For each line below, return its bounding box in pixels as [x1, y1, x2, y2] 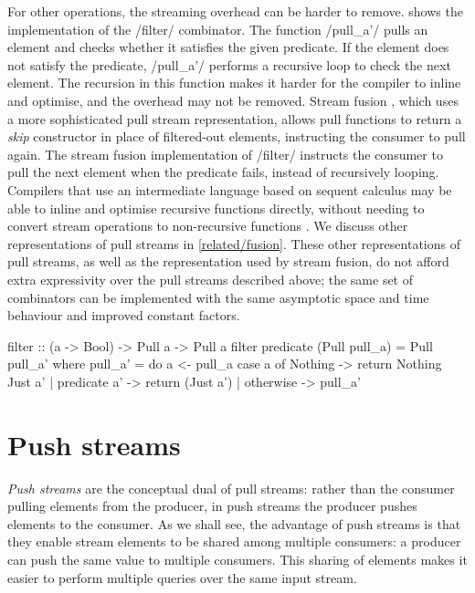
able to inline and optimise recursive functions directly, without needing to [7, 198, 425, 217]
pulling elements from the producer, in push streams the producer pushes [7, 496, 417, 515]
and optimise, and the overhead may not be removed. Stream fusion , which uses [7, 90, 459, 109]
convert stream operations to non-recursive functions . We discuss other [7, 216, 408, 235]
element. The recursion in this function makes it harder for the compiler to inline [7, 73, 461, 92]
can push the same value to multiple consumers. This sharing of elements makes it [7, 549, 468, 568]
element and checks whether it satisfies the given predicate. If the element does [7, 37, 449, 57]
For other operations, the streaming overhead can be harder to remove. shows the [7, 2, 463, 20]
